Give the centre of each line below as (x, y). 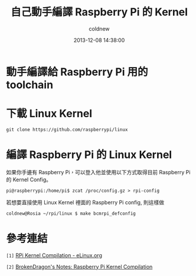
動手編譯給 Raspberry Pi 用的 (77, 72)
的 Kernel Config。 (29, 179)
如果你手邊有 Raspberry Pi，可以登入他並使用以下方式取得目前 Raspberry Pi (98, 172)
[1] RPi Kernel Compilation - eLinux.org (54, 255)
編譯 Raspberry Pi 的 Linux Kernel (89, 155)
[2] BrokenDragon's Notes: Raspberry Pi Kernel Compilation (79, 267)
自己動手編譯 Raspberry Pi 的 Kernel (99, 12)
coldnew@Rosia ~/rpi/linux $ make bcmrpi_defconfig (71, 213)
